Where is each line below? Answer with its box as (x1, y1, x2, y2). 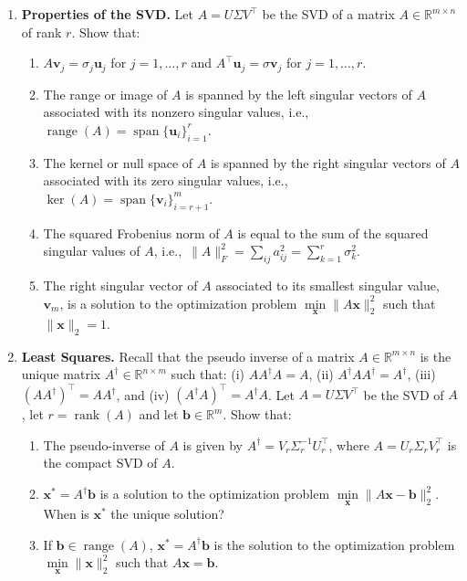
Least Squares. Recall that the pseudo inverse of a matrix (21, 346, 355, 365)
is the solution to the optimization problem (213, 534, 455, 554)
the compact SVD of (43, 453, 158, 472)
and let (139, 405, 179, 424)
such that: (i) (171, 364, 245, 384)
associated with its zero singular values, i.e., (43, 171, 288, 190)
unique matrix (21, 364, 101, 384)
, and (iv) (116, 385, 170, 404)
